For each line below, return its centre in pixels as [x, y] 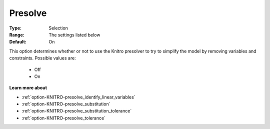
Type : [15, 28]
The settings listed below [74, 34]
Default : [18, 42]
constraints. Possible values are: [42, 58]
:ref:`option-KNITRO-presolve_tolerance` [64, 118]
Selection [58, 28]
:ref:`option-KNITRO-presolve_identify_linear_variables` [78, 97]
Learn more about [28, 88]
